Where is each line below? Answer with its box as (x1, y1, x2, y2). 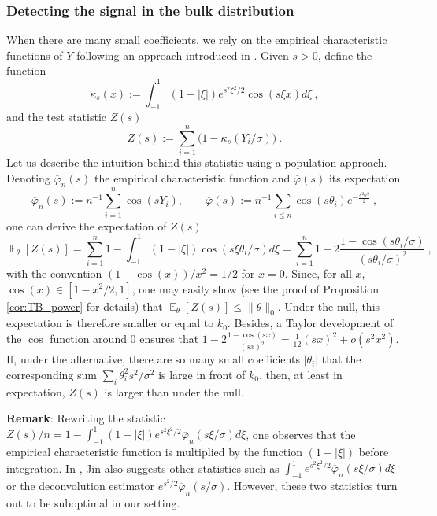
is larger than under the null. (104, 383, 244, 400)
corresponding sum (6, 366, 97, 382)
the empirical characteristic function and (94, 169, 291, 186)
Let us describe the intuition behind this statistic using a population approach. (6, 154, 387, 171)
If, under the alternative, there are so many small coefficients (6, 351, 300, 367)
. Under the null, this (277, 297, 380, 314)
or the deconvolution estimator (6, 477, 154, 493)
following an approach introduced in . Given (76, 46, 289, 63)
